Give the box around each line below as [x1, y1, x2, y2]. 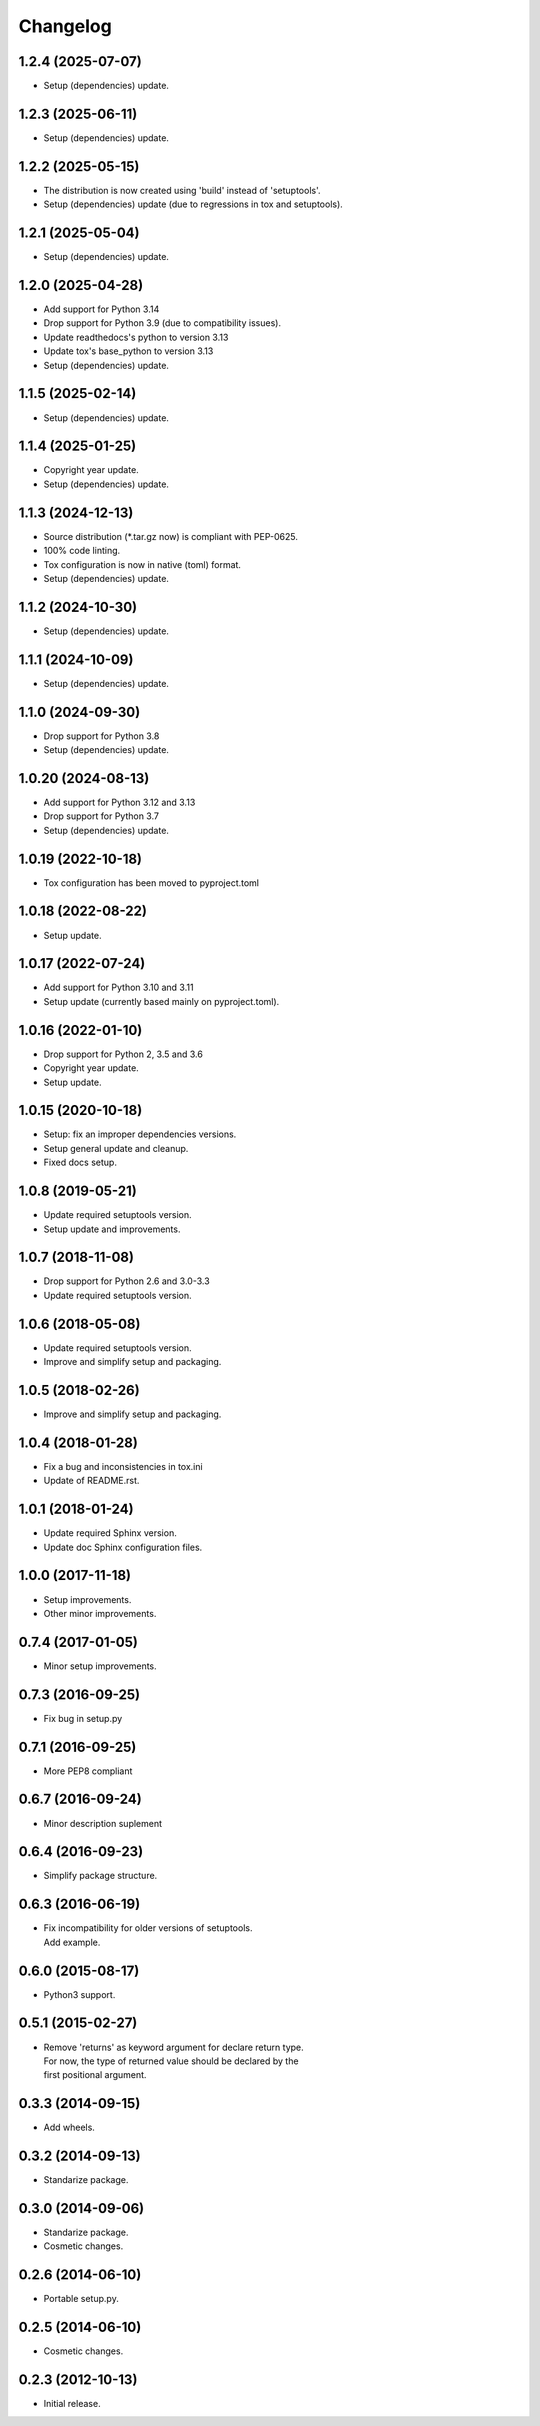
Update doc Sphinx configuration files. [43, 1541, 203, 1553]
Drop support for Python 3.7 [43, 810, 160, 822]
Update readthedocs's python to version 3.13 [43, 331, 229, 343]
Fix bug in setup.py [43, 1712, 123, 1724]
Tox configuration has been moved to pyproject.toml [43, 876, 260, 889]
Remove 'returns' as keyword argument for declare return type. [43, 2041, 304, 2053]
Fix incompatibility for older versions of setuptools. [43, 1922, 253, 1934]
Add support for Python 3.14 [43, 303, 160, 315]
